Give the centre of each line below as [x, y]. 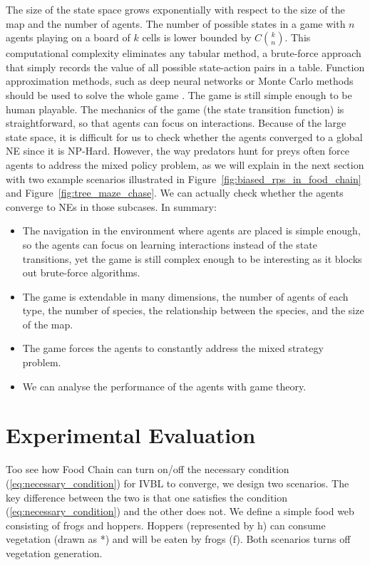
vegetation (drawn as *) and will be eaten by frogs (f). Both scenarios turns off [178, 539]
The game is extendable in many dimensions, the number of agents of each [185, 296]
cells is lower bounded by [197, 37]
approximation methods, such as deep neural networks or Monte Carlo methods [180, 81]
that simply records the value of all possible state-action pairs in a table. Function [185, 67]
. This [298, 37]
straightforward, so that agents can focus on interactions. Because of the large [176, 123]
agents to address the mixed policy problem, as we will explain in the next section [185, 164]
